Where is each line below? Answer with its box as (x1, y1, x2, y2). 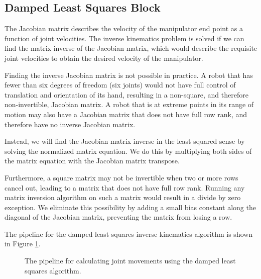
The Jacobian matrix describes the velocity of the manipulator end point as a (5, 23, 243, 34)
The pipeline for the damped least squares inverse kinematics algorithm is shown (5, 228, 253, 239)
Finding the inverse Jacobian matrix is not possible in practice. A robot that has (5, 69, 253, 80)
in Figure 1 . (5, 238, 41, 249)
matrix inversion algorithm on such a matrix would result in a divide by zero (5, 192, 241, 203)
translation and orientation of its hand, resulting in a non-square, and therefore (5, 89, 248, 100)
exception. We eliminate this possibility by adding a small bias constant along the (5, 202, 256, 212)
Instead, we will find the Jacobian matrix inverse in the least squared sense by (5, 136, 245, 146)
